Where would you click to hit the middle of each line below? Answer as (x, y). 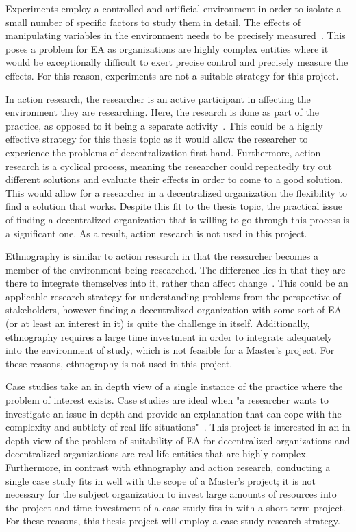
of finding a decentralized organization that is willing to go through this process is (178, 219)
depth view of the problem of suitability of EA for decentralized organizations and (178, 440)
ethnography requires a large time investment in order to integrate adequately (169, 336)
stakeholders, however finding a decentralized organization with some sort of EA (174, 310)
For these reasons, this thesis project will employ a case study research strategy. (173, 521)
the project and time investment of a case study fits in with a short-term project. (176, 507)
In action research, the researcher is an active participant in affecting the (158, 98)
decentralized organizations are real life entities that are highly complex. (157, 454)
